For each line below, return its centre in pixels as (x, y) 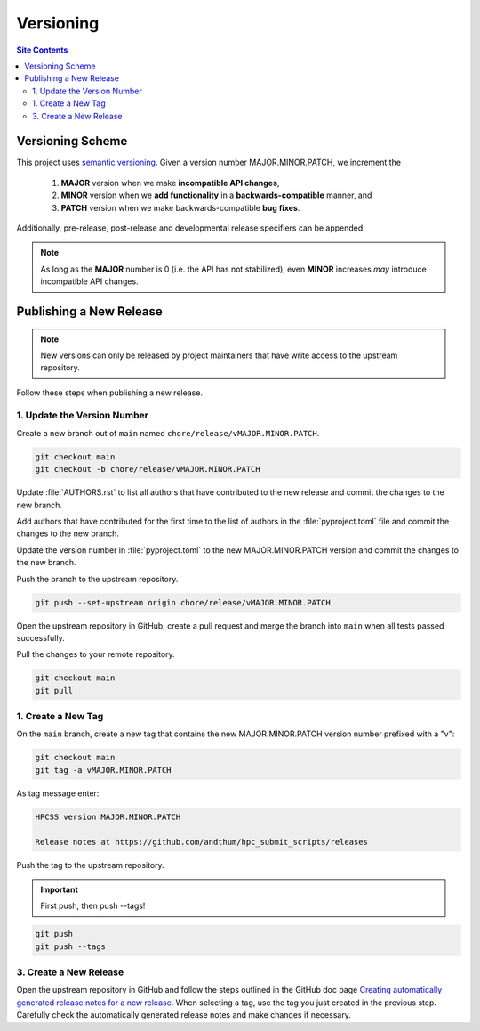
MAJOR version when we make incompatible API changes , (170, 183)
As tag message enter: (58, 793)
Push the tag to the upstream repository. (90, 865)
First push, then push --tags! (93, 906)
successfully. (41, 637)
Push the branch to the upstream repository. (97, 579)
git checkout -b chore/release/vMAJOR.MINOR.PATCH (148, 469)
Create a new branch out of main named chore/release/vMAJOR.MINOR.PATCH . (168, 433)
